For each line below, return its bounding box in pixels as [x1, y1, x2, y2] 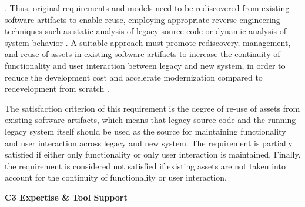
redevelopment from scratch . [5, 82, 109, 95]
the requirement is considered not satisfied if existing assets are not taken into [5, 159, 286, 172]
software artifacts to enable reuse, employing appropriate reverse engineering [5, 13, 280, 25]
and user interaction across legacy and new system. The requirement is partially [5, 136, 293, 149]
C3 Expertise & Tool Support [5, 191, 128, 203]
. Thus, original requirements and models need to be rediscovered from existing [5, 2, 290, 14]
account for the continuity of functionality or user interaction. [5, 171, 227, 183]
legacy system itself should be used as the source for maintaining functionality [5, 125, 286, 137]
